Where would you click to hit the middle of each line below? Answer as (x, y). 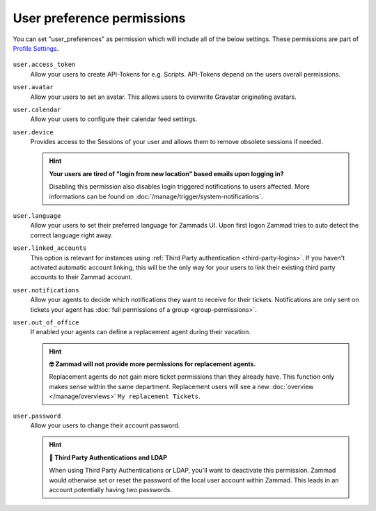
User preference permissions (99, 18)
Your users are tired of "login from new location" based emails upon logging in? (167, 173)
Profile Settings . (36, 48)
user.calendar (37, 109)
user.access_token (44, 65)
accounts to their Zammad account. (81, 277)
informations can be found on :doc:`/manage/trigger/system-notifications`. (156, 196)
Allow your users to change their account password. (105, 425)
